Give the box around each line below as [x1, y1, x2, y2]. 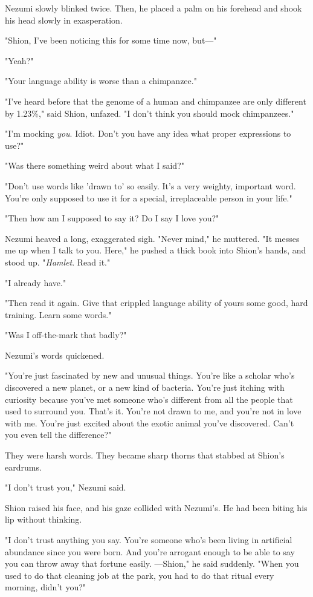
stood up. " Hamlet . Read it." [5, 255, 111, 268]
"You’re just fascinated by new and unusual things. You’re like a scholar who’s [5, 369, 295, 382]
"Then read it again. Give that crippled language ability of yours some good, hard [5, 296, 308, 309]
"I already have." [5, 276, 66, 289]
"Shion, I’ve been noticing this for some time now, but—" [5, 34, 217, 47]
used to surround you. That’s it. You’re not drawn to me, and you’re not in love [5, 405, 302, 417]
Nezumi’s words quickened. [5, 348, 105, 361]
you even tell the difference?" [5, 428, 112, 441]
